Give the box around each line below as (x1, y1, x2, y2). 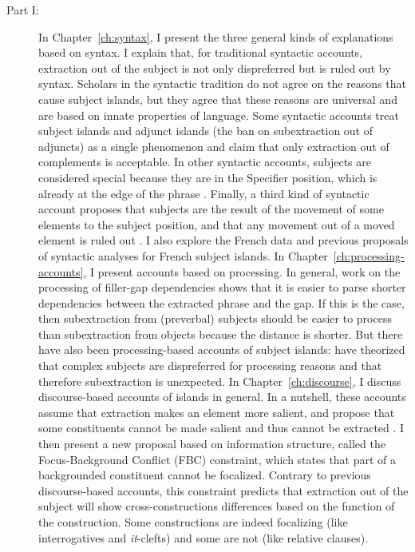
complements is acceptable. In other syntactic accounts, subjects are (38, 153, 371, 170)
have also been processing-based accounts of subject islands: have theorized (38, 341, 405, 358)
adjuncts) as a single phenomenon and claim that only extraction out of (38, 137, 389, 154)
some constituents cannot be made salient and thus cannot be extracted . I (38, 419, 405, 436)
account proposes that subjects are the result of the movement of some (38, 201, 384, 217)
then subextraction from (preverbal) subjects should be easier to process (38, 310, 392, 327)
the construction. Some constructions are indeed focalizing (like (38, 514, 348, 530)
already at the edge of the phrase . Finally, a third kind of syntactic (38, 185, 370, 201)
